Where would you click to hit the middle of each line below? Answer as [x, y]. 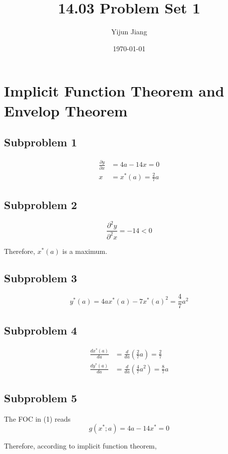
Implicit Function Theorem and [114, 91]
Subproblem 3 [41, 278]
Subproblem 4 [41, 330]
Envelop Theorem [66, 110]
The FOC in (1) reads [38, 418]
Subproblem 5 [41, 397]
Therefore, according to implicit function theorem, [80, 446]
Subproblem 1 [41, 142]
